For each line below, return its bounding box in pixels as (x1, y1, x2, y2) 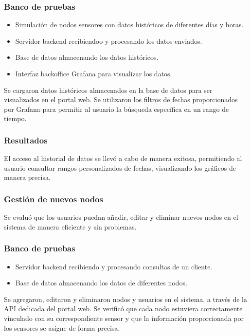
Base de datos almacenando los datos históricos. (15, 52, 159, 62)
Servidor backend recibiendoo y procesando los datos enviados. (15, 35, 202, 46)
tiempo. (4, 113, 27, 124)
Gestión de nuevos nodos (4, 193, 104, 205)
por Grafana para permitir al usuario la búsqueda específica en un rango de (4, 104, 229, 114)
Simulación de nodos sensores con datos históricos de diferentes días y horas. (15, 19, 244, 30)
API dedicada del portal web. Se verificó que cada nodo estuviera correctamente (4, 303, 243, 314)
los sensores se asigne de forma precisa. (4, 322, 120, 333)
